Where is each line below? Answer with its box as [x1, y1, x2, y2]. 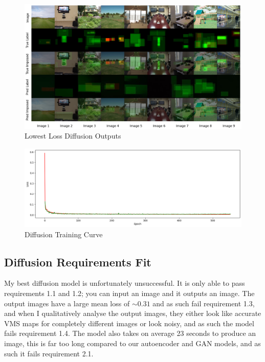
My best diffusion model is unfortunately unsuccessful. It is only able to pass [4, 278, 245, 288]
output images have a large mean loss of [4, 298, 130, 308]
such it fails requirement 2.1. [4, 348, 94, 358]
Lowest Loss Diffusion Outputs [25, 130, 121, 141]
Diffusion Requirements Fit [4, 254, 151, 269]
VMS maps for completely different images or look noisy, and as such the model [4, 318, 254, 328]
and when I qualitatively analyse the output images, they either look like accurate [4, 308, 261, 319]
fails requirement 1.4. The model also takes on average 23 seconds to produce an [4, 328, 256, 338]
